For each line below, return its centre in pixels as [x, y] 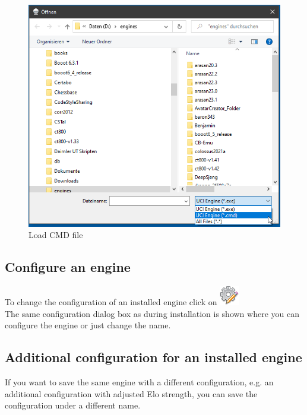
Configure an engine [68, 267]
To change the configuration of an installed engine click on [111, 302]
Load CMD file [56, 235]
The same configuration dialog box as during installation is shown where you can [152, 313]
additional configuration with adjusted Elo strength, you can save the [131, 393]
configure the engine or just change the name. [88, 325]
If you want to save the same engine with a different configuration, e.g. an [139, 382]
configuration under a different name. [73, 405]
